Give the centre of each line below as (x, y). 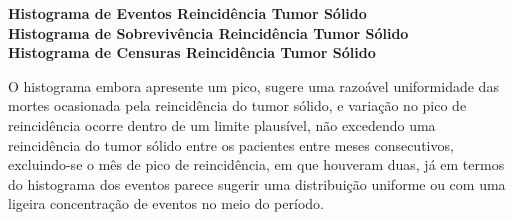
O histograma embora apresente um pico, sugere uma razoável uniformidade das (253, 85)
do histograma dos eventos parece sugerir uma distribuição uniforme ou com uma (257, 183)
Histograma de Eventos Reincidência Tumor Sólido (187, 13)
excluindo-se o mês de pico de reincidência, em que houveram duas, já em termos (256, 164)
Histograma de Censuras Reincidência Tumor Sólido (192, 52)
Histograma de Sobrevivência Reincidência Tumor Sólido (208, 32)
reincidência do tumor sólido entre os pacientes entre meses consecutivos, (231, 144)
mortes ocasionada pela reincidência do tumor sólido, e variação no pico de (237, 105)
